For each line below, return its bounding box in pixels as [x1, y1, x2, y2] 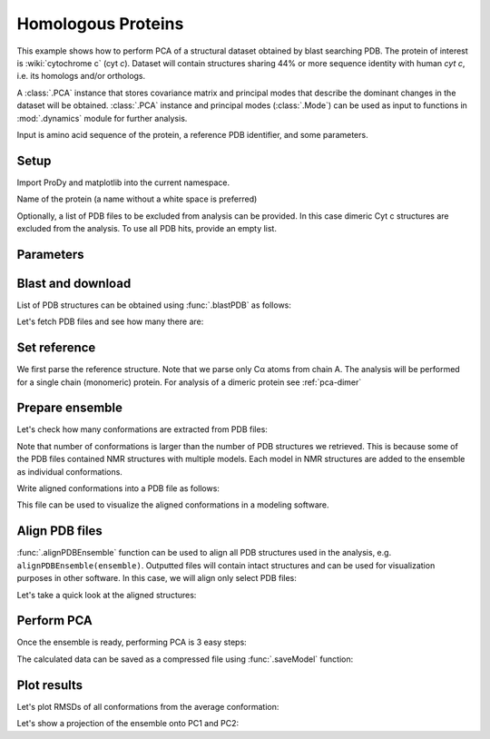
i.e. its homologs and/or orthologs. [16, 71, 146, 82]
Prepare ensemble [16, 400, 122, 416]
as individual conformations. [16, 466, 122, 477]
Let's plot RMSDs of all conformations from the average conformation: [16, 701, 279, 712]
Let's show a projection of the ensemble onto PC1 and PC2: [16, 718, 240, 729]
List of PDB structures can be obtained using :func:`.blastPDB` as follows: [16, 300, 292, 310]
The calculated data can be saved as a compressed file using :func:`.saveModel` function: [16, 654, 354, 665]
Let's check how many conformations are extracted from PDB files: [16, 424, 268, 435]
